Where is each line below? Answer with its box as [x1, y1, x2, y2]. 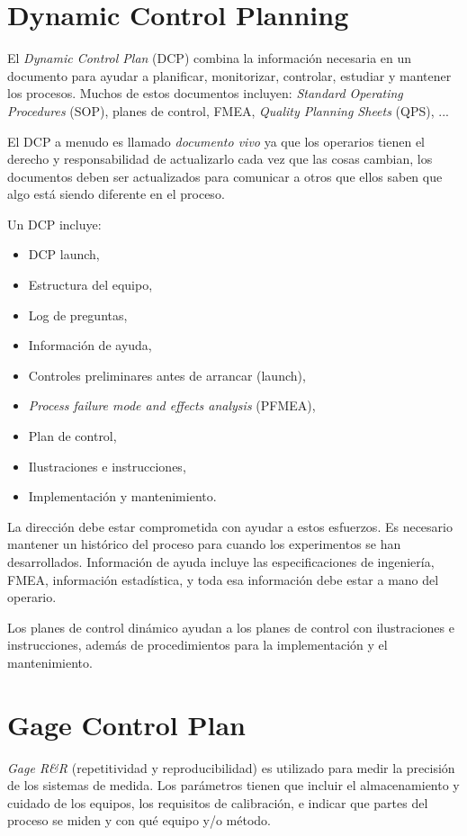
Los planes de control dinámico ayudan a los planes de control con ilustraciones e [7, 617, 454, 636]
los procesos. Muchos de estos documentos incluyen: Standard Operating [7, 84, 403, 103]
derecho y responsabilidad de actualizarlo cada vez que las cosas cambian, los [7, 149, 433, 168]
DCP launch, [28, 245, 100, 264]
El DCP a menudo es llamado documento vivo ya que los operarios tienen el [7, 131, 426, 150]
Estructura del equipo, [28, 275, 153, 294]
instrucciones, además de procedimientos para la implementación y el [7, 635, 388, 654]
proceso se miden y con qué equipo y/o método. [7, 811, 272, 830]
